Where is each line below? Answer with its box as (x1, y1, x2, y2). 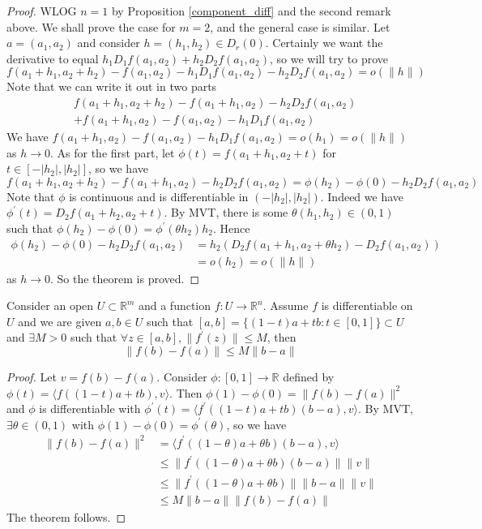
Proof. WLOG (6, 2, 77, 19)
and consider (77, 34, 140, 51)
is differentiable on (321, 297, 413, 314)
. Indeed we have (320, 187, 403, 204)
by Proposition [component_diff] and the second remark (111, 2, 391, 19)
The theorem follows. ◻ (6, 509, 126, 526)
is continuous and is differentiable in (69, 187, 249, 204)
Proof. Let (6, 368, 57, 385)
